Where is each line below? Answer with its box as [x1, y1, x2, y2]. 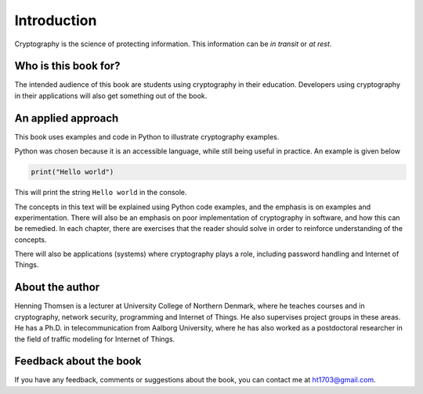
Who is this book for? [14, 60, 121, 73]
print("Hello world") [31, 168, 114, 176]
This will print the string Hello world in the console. [14, 188, 187, 197]
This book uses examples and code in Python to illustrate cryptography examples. [14, 132, 280, 141]
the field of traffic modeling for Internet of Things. [14, 334, 175, 344]
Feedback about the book [14, 355, 142, 368]
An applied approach [14, 111, 119, 125]
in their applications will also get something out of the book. [14, 91, 208, 100]
